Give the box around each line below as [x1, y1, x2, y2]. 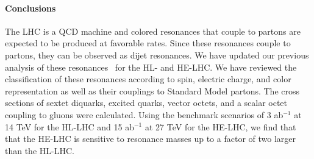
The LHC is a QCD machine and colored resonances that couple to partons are [5, 24, 301, 37]
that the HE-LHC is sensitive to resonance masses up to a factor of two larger [5, 132, 296, 145]
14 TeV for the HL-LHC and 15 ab [5, 120, 134, 133]
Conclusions [5, 1, 56, 14]
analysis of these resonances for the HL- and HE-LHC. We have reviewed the [5, 60, 297, 73]
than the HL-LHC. [5, 144, 74, 157]
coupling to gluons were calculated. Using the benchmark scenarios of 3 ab [5, 108, 284, 121]
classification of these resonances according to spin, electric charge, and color [5, 72, 291, 85]
